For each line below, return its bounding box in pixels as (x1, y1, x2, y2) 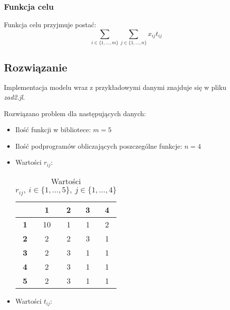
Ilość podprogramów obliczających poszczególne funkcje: (15, 140, 182, 151)
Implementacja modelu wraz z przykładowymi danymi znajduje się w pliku (4, 82, 227, 92)
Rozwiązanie (4, 59, 67, 74)
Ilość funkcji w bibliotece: (15, 124, 91, 135)
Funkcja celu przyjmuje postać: (4, 19, 97, 30)
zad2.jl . (4, 91, 25, 102)
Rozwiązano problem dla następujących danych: (4, 108, 146, 118)
